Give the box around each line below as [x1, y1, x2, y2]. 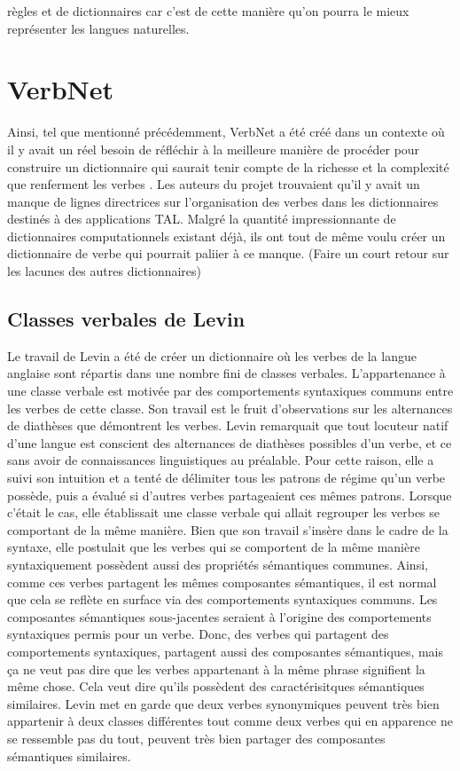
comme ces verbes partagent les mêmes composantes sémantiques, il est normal [7, 572, 437, 591]
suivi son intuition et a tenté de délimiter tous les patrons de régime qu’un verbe [7, 468, 446, 487]
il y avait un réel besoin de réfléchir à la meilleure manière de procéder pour [7, 139, 420, 158]
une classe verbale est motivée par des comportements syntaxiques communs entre [7, 382, 454, 400]
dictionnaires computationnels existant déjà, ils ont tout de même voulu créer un [7, 226, 446, 245]
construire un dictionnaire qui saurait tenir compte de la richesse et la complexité [7, 157, 449, 176]
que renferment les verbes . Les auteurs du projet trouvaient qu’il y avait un [7, 175, 420, 193]
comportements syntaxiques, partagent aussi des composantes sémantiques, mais [7, 641, 444, 660]
